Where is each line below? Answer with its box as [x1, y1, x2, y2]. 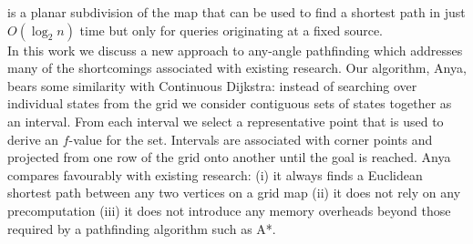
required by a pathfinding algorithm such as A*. [7, 219, 276, 238]
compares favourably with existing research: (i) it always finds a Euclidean [7, 165, 423, 184]
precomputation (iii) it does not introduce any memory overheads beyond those [7, 200, 451, 219]
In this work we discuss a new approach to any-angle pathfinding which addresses [7, 40, 463, 59]
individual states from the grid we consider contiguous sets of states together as [7, 94, 452, 113]
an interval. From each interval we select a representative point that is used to [7, 111, 444, 130]
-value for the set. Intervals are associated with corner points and [68, 129, 433, 148]
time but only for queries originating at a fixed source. [79, 20, 384, 39]
